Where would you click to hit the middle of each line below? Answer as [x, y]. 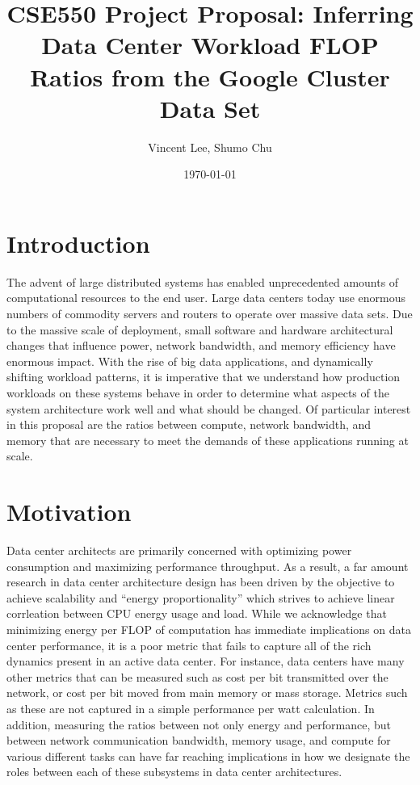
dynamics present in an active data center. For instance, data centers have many [206, 661]
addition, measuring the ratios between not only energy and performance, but [199, 724]
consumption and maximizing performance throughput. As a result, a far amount [208, 566]
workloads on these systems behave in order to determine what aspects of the [198, 392]
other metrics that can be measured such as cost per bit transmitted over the [197, 676]
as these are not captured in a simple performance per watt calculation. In [191, 708]
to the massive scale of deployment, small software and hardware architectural [200, 329]
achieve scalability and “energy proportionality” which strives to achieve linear [201, 597]
